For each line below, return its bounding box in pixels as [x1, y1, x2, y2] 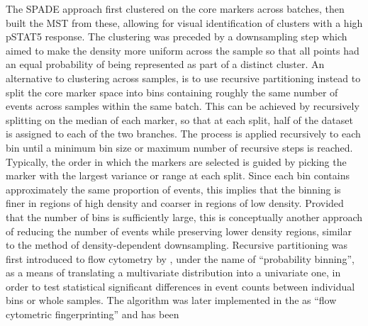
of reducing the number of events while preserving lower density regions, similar [6, 223, 352, 238]
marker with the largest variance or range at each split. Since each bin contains [6, 168, 350, 183]
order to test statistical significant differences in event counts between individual [6, 279, 355, 293]
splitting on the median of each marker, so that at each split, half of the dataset [6, 112, 353, 127]
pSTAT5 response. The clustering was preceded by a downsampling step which [6, 29, 347, 44]
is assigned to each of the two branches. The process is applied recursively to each [6, 126, 361, 141]
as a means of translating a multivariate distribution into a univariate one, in [6, 265, 341, 280]
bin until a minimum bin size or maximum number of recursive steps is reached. [6, 140, 353, 154]
